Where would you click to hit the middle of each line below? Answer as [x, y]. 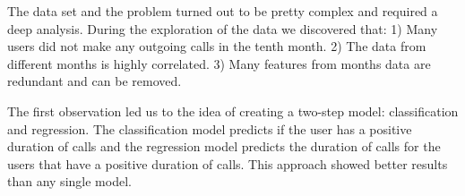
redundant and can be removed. [95, 81]
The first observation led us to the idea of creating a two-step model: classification [233, 111]
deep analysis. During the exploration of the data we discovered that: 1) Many [223, 28]
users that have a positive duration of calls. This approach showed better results [228, 163]
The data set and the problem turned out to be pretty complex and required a [223, 11]
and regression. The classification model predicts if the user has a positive [210, 128]
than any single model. [69, 181]
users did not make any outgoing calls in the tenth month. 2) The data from [217, 46]
